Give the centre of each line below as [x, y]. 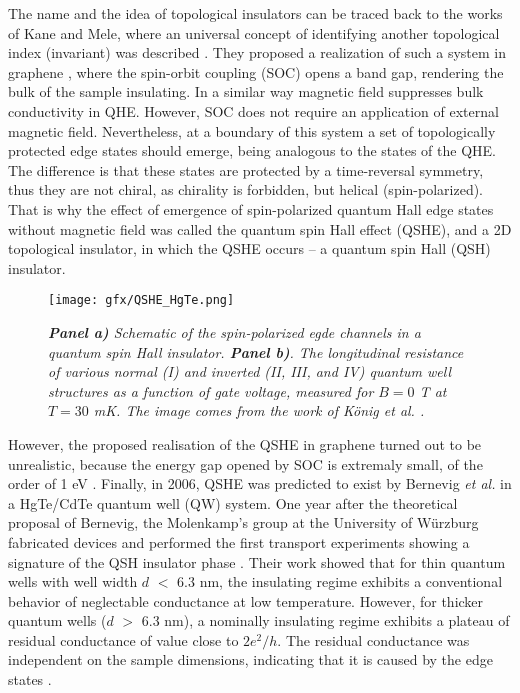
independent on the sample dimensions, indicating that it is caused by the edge [250, 659]
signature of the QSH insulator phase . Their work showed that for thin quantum [257, 561]
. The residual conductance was [373, 639]
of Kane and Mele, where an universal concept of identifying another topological [254, 32]
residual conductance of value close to [123, 639]
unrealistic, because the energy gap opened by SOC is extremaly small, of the [245, 463]
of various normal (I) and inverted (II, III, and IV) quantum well [250, 371]
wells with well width [73, 581]
